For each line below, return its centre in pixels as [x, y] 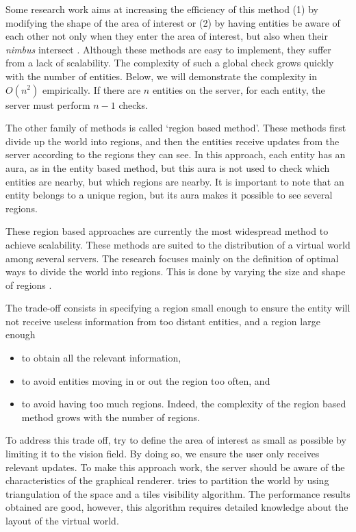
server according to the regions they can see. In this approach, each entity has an [176, 154]
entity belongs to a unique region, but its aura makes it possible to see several [169, 195]
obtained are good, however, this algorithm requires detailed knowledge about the [177, 507]
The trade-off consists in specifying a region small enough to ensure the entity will [178, 308]
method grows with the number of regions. [111, 417]
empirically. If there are [91, 89]
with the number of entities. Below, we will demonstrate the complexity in [161, 76]
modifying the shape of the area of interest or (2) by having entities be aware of [173, 22]
